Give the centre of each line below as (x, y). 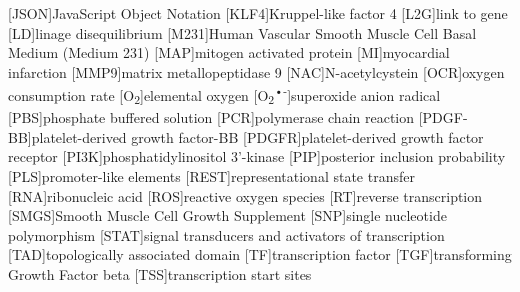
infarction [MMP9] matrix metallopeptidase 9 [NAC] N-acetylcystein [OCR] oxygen (256, 71)
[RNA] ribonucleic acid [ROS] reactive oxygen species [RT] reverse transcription (245, 195)
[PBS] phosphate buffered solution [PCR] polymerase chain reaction (211, 117)
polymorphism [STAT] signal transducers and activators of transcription (226, 234)
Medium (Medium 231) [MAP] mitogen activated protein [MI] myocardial (229, 52)
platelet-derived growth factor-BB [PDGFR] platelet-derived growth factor (257, 136)
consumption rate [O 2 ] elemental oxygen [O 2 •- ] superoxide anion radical (224, 95)
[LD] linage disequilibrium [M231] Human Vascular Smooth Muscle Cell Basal (242, 32)
